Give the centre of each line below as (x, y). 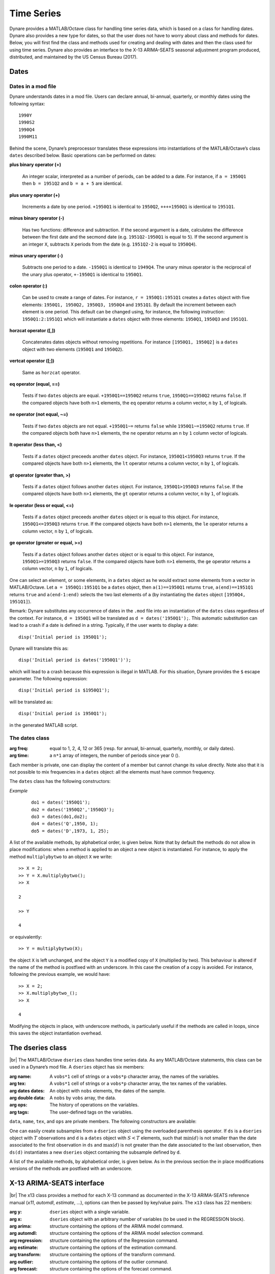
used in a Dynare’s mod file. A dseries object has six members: (77, 1067)
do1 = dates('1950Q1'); (61, 802)
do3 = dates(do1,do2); (60, 816)
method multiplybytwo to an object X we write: (61, 857)
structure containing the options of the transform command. (113, 1255)
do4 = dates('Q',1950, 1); (65, 824)
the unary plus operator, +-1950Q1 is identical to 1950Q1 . (82, 274)
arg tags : (19, 1112)
